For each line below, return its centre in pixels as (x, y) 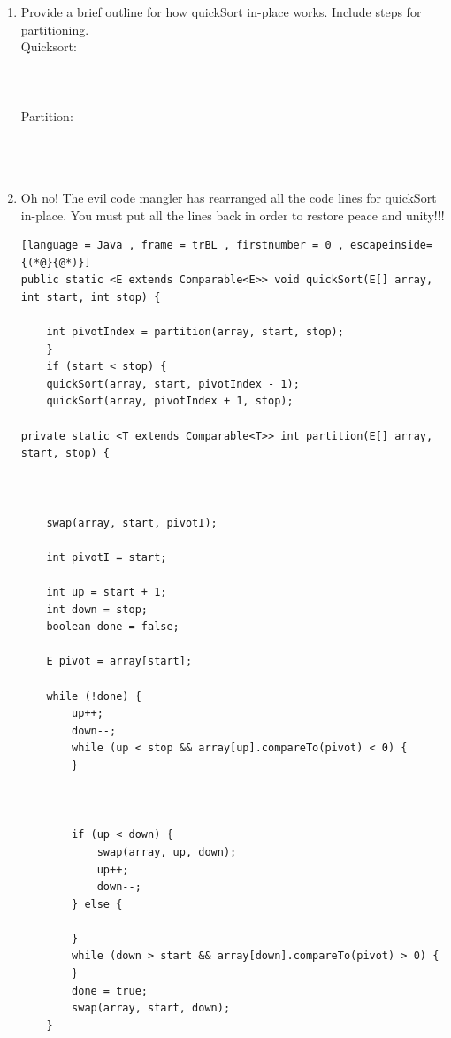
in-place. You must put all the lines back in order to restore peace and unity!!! (233, 215)
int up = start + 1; (107, 592)
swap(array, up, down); (167, 852)
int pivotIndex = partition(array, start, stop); (195, 332)
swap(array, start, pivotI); (132, 523)
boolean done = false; (113, 627)
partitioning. (55, 29)
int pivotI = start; (107, 557)
